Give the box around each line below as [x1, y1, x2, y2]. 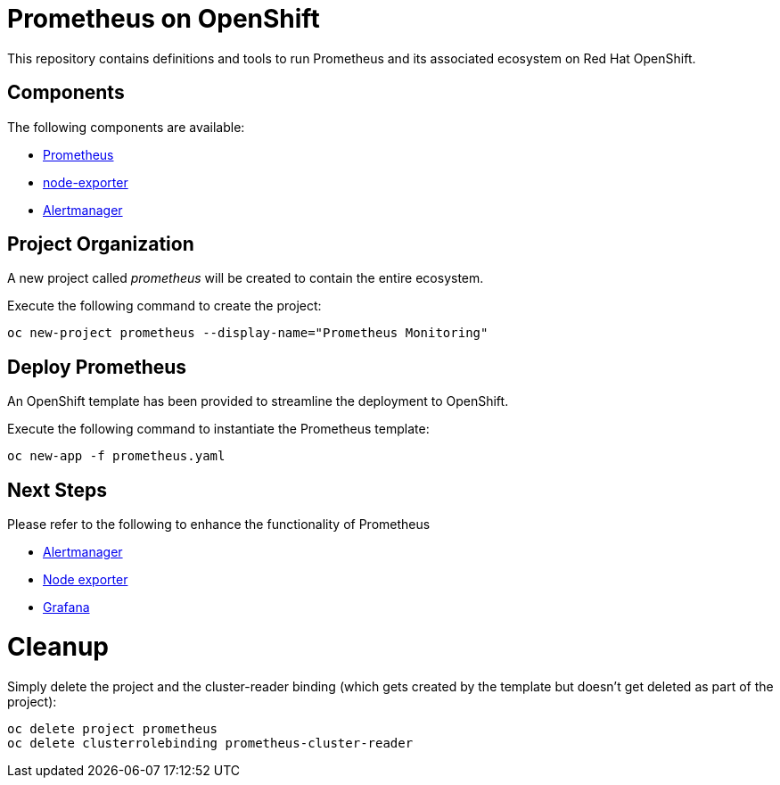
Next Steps [7, 478, 107, 501]
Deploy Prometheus [7, 355, 187, 378]
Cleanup [7, 631, 110, 662]
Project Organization [7, 233, 194, 256]
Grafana [43, 599, 90, 616]
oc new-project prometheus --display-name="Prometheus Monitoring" [7, 326, 489, 341]
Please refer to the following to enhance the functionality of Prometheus [7, 516, 431, 533]
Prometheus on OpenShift [7, 4, 320, 34]
